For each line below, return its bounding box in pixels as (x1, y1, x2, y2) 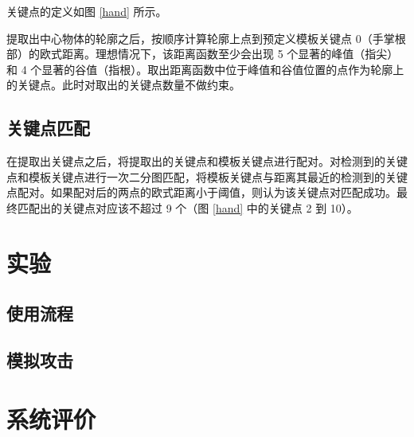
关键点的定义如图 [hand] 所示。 (6, 3, 167, 19)
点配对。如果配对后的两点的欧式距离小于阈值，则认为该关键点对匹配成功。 (6, 184, 396, 201)
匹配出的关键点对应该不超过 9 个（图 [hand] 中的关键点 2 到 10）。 (17, 199, 358, 216)
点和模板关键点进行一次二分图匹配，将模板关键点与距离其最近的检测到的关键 (6, 168, 408, 185)
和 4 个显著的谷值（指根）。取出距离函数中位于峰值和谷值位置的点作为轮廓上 (6, 60, 404, 77)
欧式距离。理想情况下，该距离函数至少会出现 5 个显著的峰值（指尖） (39, 45, 399, 62)
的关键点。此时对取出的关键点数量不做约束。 (6, 76, 240, 93)
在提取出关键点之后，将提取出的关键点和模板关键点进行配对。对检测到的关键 (6, 153, 408, 170)
